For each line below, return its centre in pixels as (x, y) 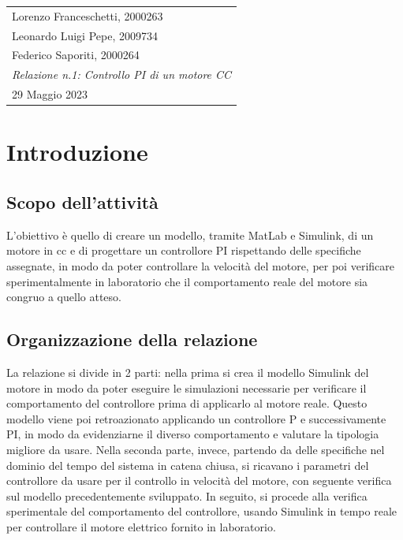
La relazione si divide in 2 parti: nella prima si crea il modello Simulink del (188, 372)
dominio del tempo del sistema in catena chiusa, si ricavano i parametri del (188, 465)
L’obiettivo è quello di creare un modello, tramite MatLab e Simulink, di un (190, 235)
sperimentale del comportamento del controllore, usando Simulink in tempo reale (202, 511)
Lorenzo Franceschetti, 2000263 (88, 15)
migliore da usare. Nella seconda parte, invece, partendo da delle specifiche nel (196, 449)
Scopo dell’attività (82, 201)
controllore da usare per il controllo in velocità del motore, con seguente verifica (199, 480)
